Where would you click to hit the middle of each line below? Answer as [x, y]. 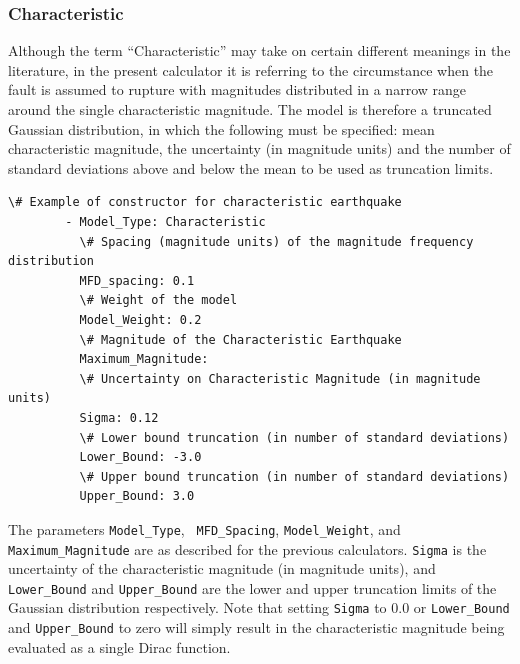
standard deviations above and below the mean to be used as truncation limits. [251, 167]
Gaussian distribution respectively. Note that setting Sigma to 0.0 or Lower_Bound [259, 607]
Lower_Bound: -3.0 [140, 457]
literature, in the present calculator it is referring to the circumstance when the [251, 69]
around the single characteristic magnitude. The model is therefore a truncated [250, 109]
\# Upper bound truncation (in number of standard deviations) [294, 476]
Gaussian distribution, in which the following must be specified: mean [221, 128]
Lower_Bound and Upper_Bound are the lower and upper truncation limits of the [252, 587]
